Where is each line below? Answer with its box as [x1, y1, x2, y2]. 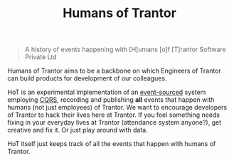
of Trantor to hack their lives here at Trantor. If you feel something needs [7, 110, 220, 119]
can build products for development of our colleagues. [7, 74, 167, 83]
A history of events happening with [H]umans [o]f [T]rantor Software [24, 45, 226, 54]
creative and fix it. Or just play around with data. [7, 126, 148, 135]
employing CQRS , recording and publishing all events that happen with [7, 95, 215, 104]
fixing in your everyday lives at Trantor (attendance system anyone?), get [7, 118, 222, 127]
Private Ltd [24, 53, 57, 61]
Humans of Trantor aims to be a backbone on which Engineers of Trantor [7, 66, 222, 76]
